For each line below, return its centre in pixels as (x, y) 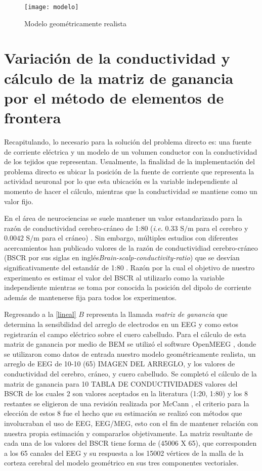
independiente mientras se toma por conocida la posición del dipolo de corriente (128, 287)
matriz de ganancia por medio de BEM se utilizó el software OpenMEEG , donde (130, 344)
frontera (33, 117)
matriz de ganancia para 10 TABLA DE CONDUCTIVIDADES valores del (121, 383)
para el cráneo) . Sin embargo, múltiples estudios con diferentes (140, 238)
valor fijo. (19, 201)
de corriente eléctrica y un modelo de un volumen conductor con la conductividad (131, 151)
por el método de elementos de (114, 97)
